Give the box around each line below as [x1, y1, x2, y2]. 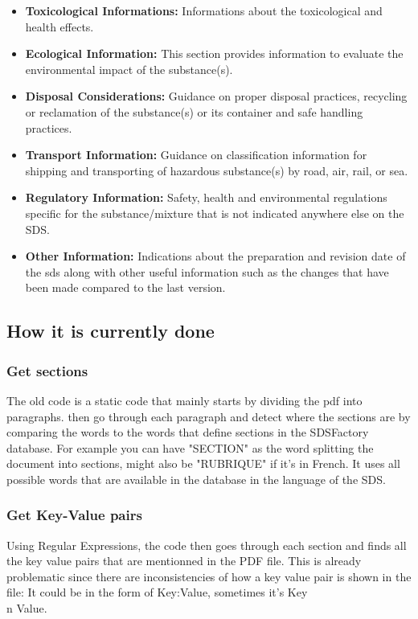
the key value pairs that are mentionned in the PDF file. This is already [6, 552, 362, 569]
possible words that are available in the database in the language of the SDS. [6, 470, 386, 487]
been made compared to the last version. [25, 279, 226, 296]
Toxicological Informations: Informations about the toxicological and [25, 2, 383, 18]
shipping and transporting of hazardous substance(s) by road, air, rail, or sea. [25, 162, 408, 178]
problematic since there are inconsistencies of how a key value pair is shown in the [6, 568, 412, 584]
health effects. [25, 18, 94, 35]
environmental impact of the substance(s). [25, 60, 233, 77]
